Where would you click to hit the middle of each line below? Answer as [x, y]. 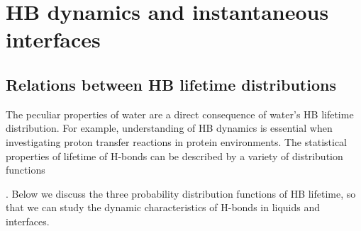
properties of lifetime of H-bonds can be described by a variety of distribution [174, 156]
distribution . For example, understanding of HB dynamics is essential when [169, 128]
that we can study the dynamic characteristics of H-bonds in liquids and [163, 207]
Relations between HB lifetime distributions [171, 84]
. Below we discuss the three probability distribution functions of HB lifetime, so [181, 193]
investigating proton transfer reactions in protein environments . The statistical [177, 141]
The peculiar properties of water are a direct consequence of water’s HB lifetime [180, 114]
